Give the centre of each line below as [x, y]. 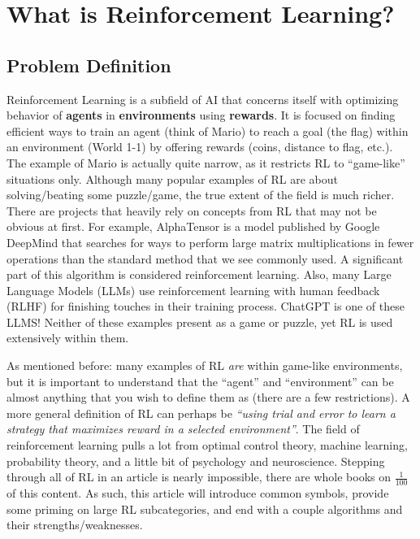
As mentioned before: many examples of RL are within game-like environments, [205, 365]
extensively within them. [68, 338]
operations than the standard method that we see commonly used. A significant [205, 258]
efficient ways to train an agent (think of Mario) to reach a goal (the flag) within [208, 130]
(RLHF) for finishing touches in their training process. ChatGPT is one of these [206, 306]
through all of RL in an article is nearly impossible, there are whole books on [199, 477]
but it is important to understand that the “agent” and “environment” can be [200, 381]
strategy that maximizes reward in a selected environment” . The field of [183, 429]
